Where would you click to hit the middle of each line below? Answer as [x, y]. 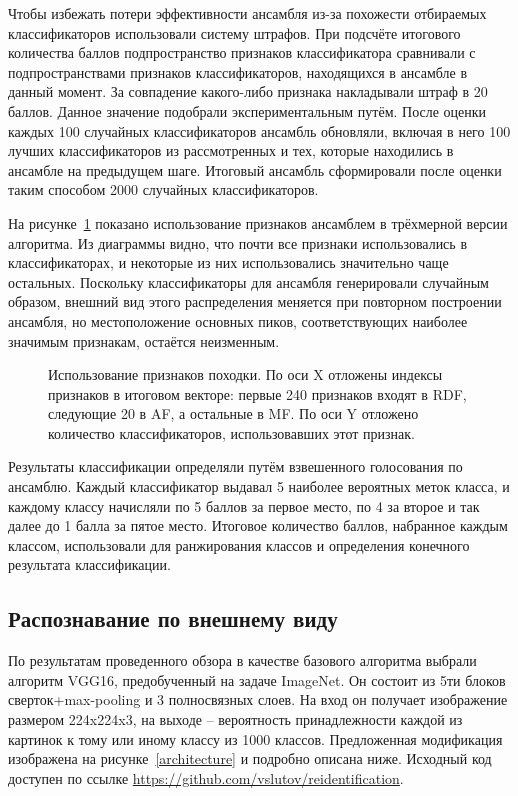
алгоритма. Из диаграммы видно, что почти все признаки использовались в [237, 242]
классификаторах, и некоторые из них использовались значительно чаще [228, 262]
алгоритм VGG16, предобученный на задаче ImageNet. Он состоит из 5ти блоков [257, 679]
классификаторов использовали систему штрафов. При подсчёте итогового [234, 32]
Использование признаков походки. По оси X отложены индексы [245, 374]
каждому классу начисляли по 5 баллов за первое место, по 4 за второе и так [244, 505]
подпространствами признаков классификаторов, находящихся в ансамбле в [238, 71]
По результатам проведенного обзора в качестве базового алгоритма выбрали [242, 660]
